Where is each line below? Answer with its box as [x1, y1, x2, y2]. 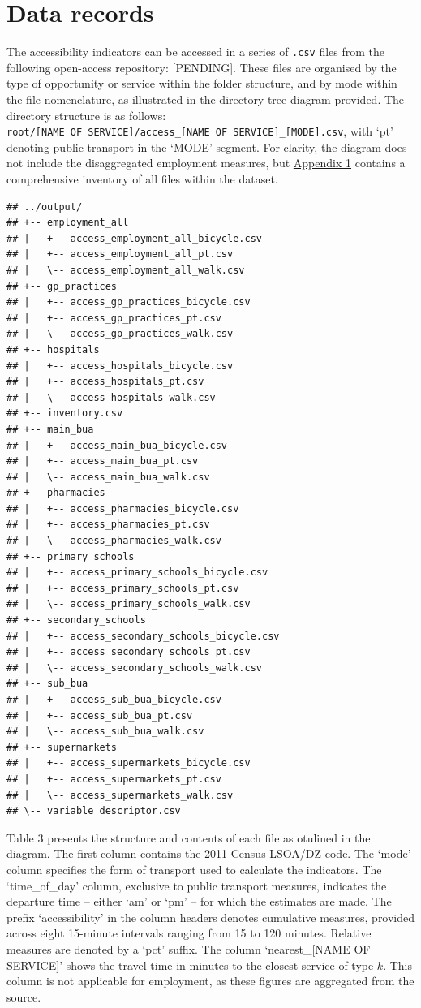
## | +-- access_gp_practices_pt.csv [6, 312, 221, 324]
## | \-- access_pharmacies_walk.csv [6, 535, 221, 547]
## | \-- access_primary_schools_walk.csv [6, 598, 251, 610]
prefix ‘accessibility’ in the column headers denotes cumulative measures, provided [6, 908, 415, 925]
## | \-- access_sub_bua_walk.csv [6, 726, 204, 738]
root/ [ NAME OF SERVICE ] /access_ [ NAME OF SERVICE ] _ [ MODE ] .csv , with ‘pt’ [6, 123, 393, 140]
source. [6, 988, 41, 1005]
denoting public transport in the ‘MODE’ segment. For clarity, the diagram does [6, 138, 407, 155]
